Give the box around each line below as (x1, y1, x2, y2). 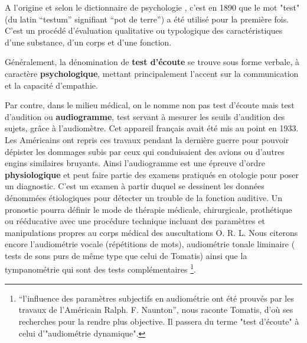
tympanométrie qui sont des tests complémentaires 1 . (5, 261, 196, 276)
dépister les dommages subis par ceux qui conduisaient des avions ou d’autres (5, 145, 285, 157)
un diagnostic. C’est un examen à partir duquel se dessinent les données (5, 180, 264, 192)
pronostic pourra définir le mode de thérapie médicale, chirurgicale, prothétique (5, 203, 292, 215)
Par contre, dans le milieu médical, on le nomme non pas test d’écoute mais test (5, 99, 295, 111)
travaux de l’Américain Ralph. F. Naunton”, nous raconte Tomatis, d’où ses (18, 303, 293, 316)
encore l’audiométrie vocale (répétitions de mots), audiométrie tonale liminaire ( (5, 238, 295, 250)
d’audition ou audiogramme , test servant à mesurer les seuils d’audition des (5, 110, 285, 122)
